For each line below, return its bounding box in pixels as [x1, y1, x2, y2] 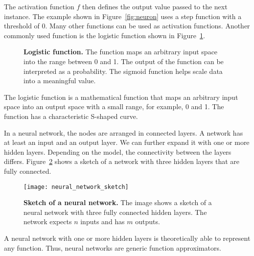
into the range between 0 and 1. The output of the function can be [23, 56, 224, 66]
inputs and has [80, 216, 125, 227]
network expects [23, 216, 72, 227]
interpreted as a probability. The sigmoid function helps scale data [23, 66, 223, 76]
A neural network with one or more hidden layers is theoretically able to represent [4, 233, 251, 243]
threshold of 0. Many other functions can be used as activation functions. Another [4, 21, 250, 31]
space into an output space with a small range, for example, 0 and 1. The [4, 101, 224, 112]
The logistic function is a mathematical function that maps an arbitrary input [4, 92, 238, 102]
